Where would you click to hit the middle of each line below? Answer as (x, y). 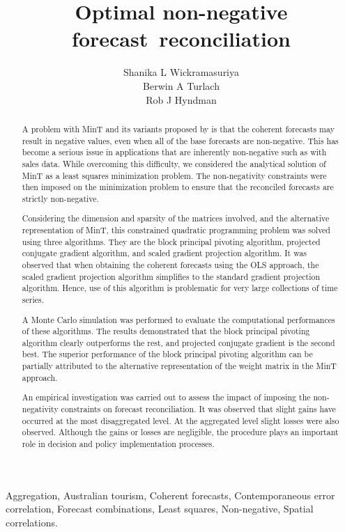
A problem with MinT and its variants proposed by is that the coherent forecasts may (178, 128)
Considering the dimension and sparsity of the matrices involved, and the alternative (176, 218)
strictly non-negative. (60, 198)
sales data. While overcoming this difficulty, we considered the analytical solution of (174, 163)
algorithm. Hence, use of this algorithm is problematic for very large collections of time (180, 288)
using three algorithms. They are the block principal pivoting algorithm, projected (171, 241)
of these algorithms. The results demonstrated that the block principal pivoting (166, 331)
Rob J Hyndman (181, 99)
